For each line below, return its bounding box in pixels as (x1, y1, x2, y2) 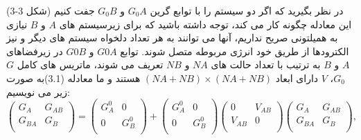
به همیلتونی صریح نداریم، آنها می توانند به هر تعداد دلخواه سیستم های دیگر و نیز (6, 30, 338, 45)
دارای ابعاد (275, 70, 319, 85)
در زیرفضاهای (6, 43, 63, 58)
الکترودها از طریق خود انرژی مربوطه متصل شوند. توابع (120, 43, 349, 58)
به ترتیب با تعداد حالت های (211, 57, 321, 72)
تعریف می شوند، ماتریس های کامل (17, 57, 164, 72)
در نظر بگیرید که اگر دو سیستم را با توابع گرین (150, 3, 344, 17)
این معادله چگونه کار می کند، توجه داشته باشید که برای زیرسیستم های (59, 17, 352, 31)
